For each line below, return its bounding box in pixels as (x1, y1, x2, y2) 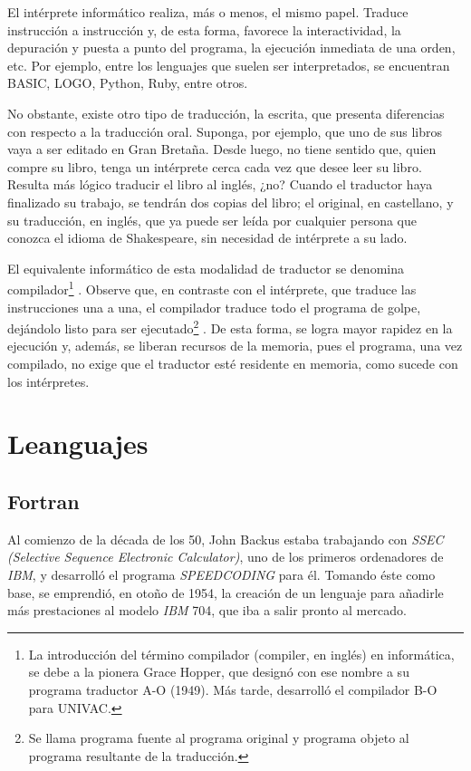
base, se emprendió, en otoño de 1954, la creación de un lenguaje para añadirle (7, 583, 444, 602)
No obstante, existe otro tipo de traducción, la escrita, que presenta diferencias (7, 103, 445, 122)
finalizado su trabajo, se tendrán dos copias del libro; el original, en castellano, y (7, 192, 454, 211)
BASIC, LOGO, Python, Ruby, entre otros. (7, 73, 248, 92)
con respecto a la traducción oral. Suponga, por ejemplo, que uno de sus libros (7, 121, 443, 140)
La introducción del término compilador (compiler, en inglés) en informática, (28, 644, 455, 663)
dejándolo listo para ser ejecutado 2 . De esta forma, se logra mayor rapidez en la (7, 316, 453, 337)
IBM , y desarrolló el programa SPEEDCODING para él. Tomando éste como (7, 564, 436, 583)
